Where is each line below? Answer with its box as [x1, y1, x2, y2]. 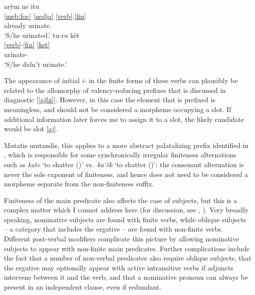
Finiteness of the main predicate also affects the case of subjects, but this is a [4, 195, 237, 205]
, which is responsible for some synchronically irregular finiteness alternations [4, 149, 237, 160]
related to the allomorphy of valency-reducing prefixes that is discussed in [4, 85, 226, 95]
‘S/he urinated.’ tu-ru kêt [4, 29, 80, 40]
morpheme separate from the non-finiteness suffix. [4, 178, 154, 189]
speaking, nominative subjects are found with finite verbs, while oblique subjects [4, 214, 246, 224]
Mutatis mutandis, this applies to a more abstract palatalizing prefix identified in [4, 140, 249, 150]
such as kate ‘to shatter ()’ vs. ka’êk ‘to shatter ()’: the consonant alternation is [4, 159, 244, 169]
